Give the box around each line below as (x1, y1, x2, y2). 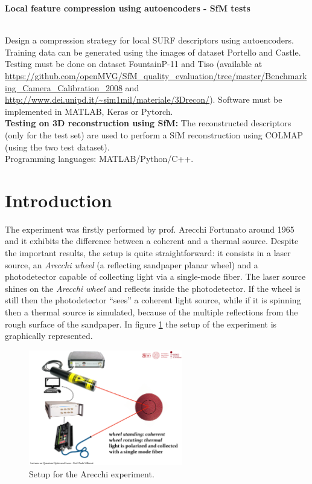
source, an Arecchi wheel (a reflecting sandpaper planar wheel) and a (5, 258, 258, 271)
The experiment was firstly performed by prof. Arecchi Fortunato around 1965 (5, 222, 294, 235)
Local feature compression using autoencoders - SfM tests (5, 2, 250, 14)
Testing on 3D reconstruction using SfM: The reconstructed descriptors (5, 117, 291, 129)
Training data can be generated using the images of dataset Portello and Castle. (5, 45, 301, 58)
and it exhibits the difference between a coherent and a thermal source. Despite (5, 234, 299, 247)
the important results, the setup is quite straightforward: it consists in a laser (5, 247, 291, 259)
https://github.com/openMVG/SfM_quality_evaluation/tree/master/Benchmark (5, 69, 307, 82)
